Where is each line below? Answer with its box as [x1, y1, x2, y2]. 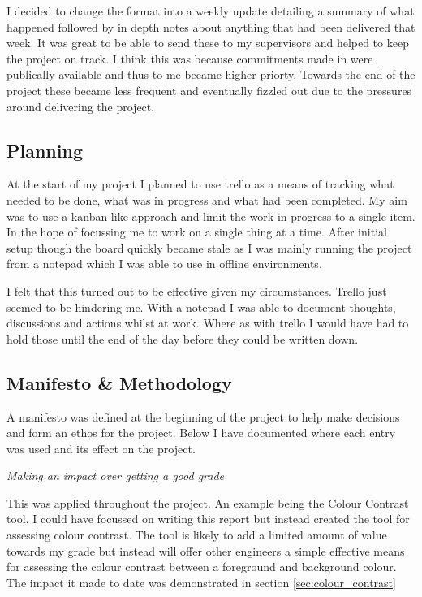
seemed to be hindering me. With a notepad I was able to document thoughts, [6, 298, 396, 315]
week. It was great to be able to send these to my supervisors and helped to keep [6, 34, 409, 51]
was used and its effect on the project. [6, 439, 196, 456]
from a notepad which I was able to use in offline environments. [6, 255, 322, 272]
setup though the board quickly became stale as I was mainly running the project [6, 239, 412, 256]
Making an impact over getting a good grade [6, 467, 225, 484]
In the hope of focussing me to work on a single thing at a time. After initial [6, 223, 387, 240]
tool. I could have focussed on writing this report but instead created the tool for [6, 510, 410, 527]
